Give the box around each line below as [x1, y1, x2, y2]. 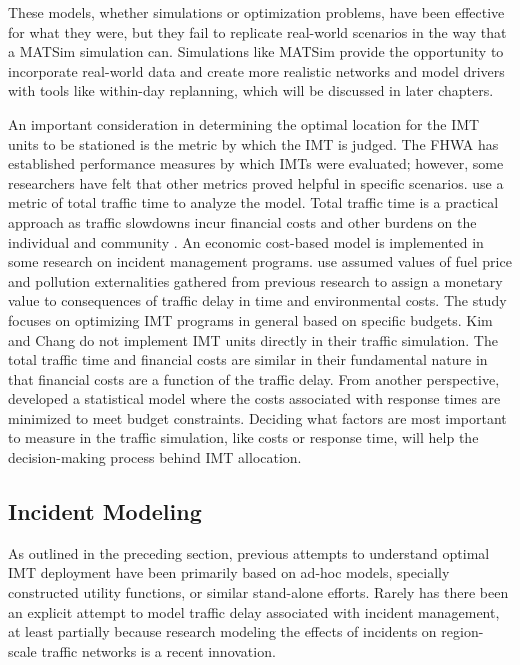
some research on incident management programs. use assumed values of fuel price [8, 251, 512, 272]
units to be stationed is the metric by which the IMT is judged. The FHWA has [8, 133, 499, 154]
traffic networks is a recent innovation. [41, 640, 276, 661]
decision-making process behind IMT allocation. [8, 447, 302, 468]
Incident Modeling [8, 496, 202, 527]
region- [441, 621, 484, 642]
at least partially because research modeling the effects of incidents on [8, 621, 437, 642]
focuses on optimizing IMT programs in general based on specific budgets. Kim [8, 309, 493, 330]
